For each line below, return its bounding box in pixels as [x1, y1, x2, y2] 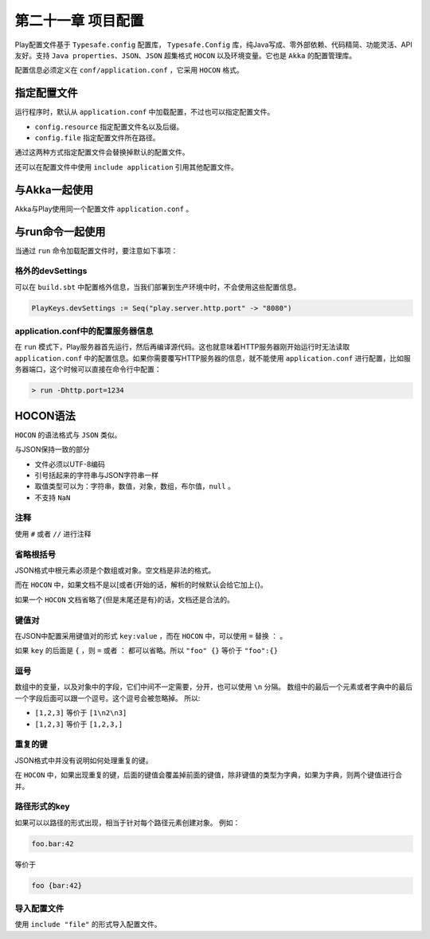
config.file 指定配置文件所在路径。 [34, 133, 160, 143]
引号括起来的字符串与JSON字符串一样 [34, 470, 159, 479]
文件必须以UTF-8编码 [34, 459, 105, 469]
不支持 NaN [34, 492, 71, 502]
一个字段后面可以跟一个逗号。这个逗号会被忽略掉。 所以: [14, 693, 201, 702]
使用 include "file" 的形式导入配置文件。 [14, 920, 162, 929]
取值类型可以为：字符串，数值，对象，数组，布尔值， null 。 [34, 482, 235, 491]
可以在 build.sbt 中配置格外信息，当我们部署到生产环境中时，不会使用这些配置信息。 [14, 282, 301, 291]
